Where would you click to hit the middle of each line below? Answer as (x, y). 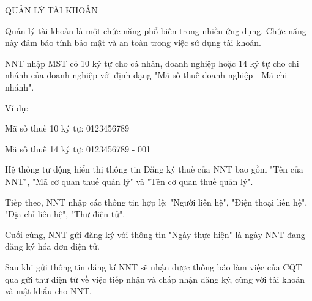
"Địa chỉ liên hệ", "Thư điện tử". (65, 214)
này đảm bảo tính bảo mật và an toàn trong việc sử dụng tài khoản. (133, 43)
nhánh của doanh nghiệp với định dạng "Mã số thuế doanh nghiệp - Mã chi (146, 75)
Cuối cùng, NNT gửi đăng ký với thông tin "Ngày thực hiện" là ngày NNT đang (155, 234)
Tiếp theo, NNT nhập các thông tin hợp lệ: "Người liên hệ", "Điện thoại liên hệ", (156, 202)
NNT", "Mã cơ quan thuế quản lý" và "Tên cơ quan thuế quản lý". (129, 181)
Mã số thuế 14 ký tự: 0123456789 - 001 (78, 148)
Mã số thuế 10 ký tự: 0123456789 (67, 128)
